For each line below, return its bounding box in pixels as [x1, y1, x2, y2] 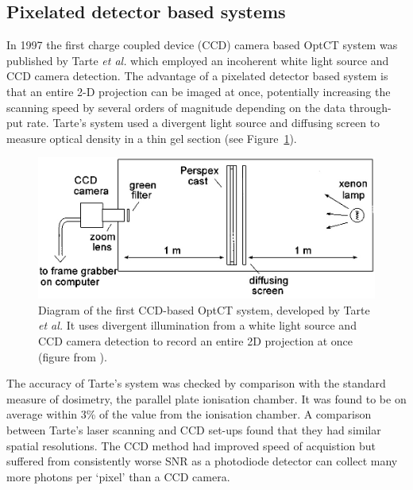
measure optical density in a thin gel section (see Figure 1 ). [6, 129, 297, 146]
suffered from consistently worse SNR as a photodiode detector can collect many [6, 453, 398, 469]
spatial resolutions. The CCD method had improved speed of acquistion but [6, 437, 376, 453]
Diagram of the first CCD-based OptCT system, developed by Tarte [38, 301, 370, 318]
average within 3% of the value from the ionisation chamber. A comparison [6, 406, 372, 422]
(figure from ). [38, 348, 107, 365]
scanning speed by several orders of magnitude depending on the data [6, 98, 346, 115]
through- [349, 98, 392, 115]
